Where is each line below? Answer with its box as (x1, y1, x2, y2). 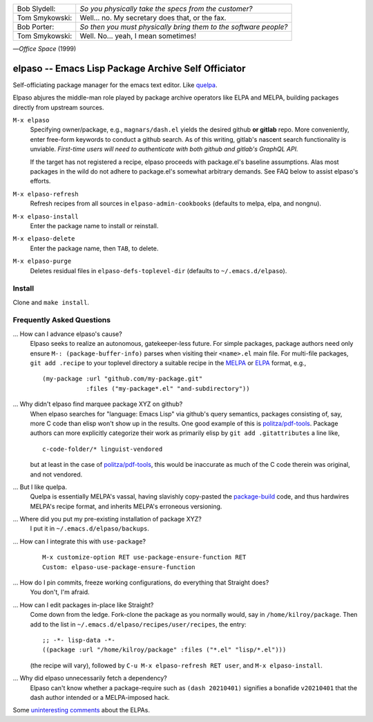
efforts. (30, 177, 51, 185)
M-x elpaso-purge (12, 257, 72, 266)
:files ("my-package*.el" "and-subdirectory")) (86, 385, 250, 392)
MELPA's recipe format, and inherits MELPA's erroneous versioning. (30, 502, 222, 510)
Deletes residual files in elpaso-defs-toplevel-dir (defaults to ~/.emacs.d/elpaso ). (30, 266, 287, 275)
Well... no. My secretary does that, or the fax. (79, 13, 227, 22)
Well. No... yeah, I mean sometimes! (79, 31, 196, 41)
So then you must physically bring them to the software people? (79, 22, 288, 31)
